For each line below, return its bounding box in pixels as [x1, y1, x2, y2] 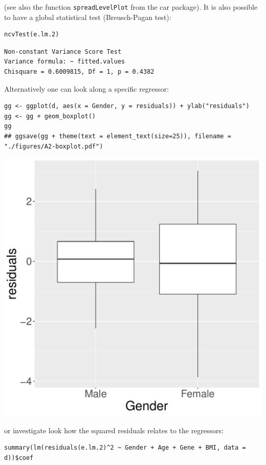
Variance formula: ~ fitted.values [4, 58, 125, 66]
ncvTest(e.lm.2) [4, 31, 59, 38]
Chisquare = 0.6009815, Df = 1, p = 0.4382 [4, 68, 154, 76]
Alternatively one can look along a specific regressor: [4, 83, 169, 94]
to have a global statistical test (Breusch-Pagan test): [4, 11, 171, 22]
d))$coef [4, 454, 34, 461]
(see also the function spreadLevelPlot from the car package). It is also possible [4, 2, 258, 12]
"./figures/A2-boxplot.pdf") [4, 142, 103, 150]
